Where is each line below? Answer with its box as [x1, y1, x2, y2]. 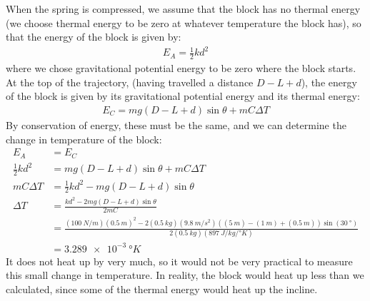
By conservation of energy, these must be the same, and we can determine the [6, 117, 346, 132]
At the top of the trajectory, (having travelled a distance [6, 74, 254, 89]
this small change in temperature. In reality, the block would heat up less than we [6, 267, 364, 282]
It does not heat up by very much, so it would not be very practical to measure [6, 253, 353, 268]
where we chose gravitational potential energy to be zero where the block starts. [6, 61, 356, 76]
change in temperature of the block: [6, 131, 162, 146]
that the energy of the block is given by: [6, 29, 181, 44]
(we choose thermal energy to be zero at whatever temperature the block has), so [6, 15, 361, 30]
